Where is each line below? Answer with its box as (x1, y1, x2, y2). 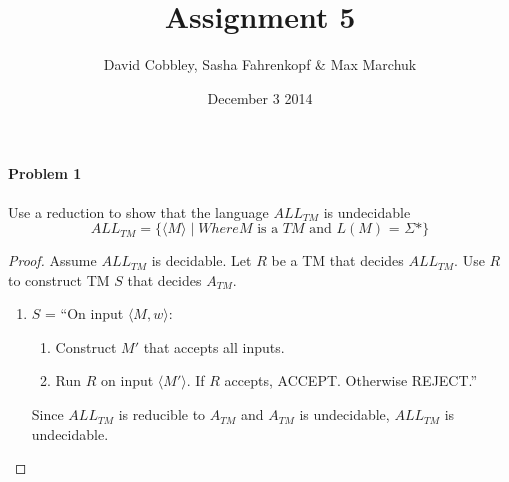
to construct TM (8, 269, 110, 290)
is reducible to (118, 404, 206, 425)
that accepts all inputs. (143, 336, 285, 357)
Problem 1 (8, 163, 82, 184)
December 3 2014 (207, 87, 313, 108)
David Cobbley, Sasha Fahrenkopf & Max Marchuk (103, 54, 417, 75)
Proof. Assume (8, 250, 97, 271)
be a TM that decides (271, 250, 404, 271)
